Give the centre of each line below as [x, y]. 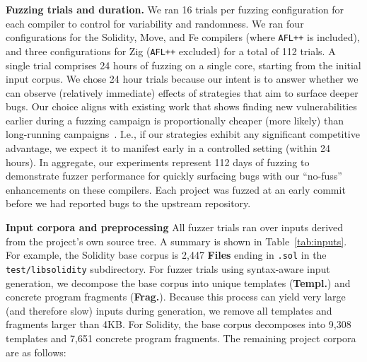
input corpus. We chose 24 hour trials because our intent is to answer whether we [182, 79]
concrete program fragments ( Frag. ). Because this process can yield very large [176, 297]
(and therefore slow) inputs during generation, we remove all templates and [169, 310]
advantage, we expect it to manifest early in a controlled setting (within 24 [168, 148]
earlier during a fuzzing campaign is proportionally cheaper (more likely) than [175, 120]
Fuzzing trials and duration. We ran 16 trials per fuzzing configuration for [175, 9]
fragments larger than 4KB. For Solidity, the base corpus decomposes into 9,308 [179, 324]
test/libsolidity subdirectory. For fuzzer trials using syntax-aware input [168, 268]
